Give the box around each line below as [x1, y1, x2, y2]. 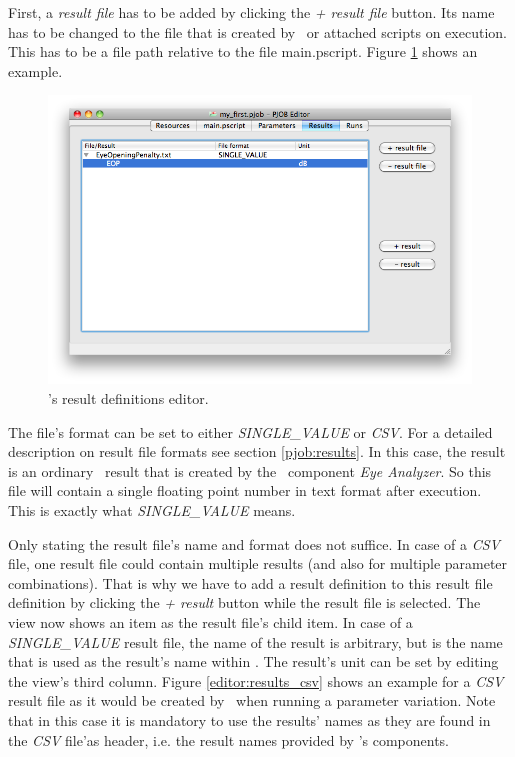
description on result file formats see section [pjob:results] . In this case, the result [8, 441, 506, 462]
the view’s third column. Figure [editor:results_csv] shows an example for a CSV [8, 670, 504, 691]
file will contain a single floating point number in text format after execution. [8, 480, 482, 501]
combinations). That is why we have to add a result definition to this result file [8, 572, 493, 593]
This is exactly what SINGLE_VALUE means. [8, 500, 296, 520]
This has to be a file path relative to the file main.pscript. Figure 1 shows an [8, 41, 478, 62]
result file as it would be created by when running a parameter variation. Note [8, 690, 496, 711]
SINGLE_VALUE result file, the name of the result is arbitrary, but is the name [8, 631, 503, 652]
